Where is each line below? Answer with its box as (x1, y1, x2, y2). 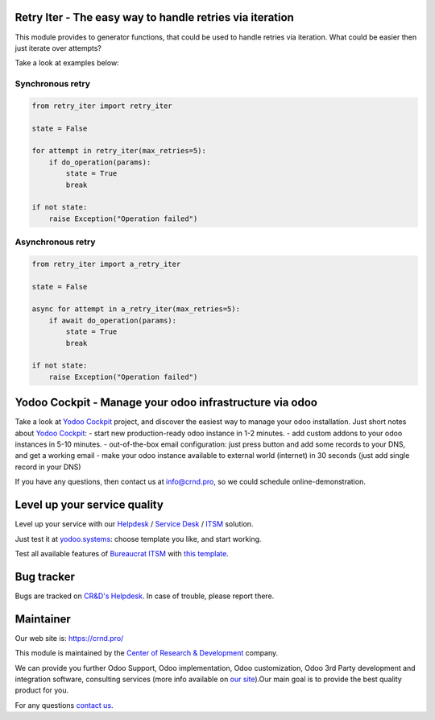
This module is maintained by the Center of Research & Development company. (14, 648, 279, 658)
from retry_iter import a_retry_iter (31, 259, 181, 268)
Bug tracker (14, 569, 76, 584)
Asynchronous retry (14, 236, 96, 248)
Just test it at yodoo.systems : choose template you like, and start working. (14, 534, 262, 543)
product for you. (14, 685, 69, 695)
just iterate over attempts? (14, 43, 102, 52)
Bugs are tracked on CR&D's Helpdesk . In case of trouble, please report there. (14, 591, 275, 601)
